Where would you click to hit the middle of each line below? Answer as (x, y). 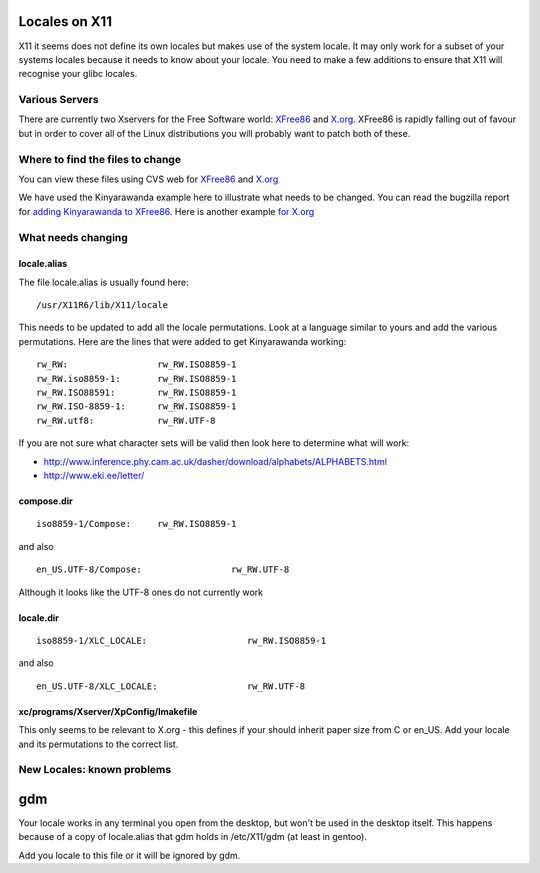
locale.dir (39, 617)
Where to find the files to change (100, 159)
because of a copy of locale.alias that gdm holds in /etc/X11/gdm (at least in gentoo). (192, 837)
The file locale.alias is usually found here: (103, 282)
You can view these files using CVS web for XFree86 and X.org (148, 179)
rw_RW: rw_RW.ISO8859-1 (136, 364)
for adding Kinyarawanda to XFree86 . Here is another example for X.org (166, 211)
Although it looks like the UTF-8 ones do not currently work (141, 592)
